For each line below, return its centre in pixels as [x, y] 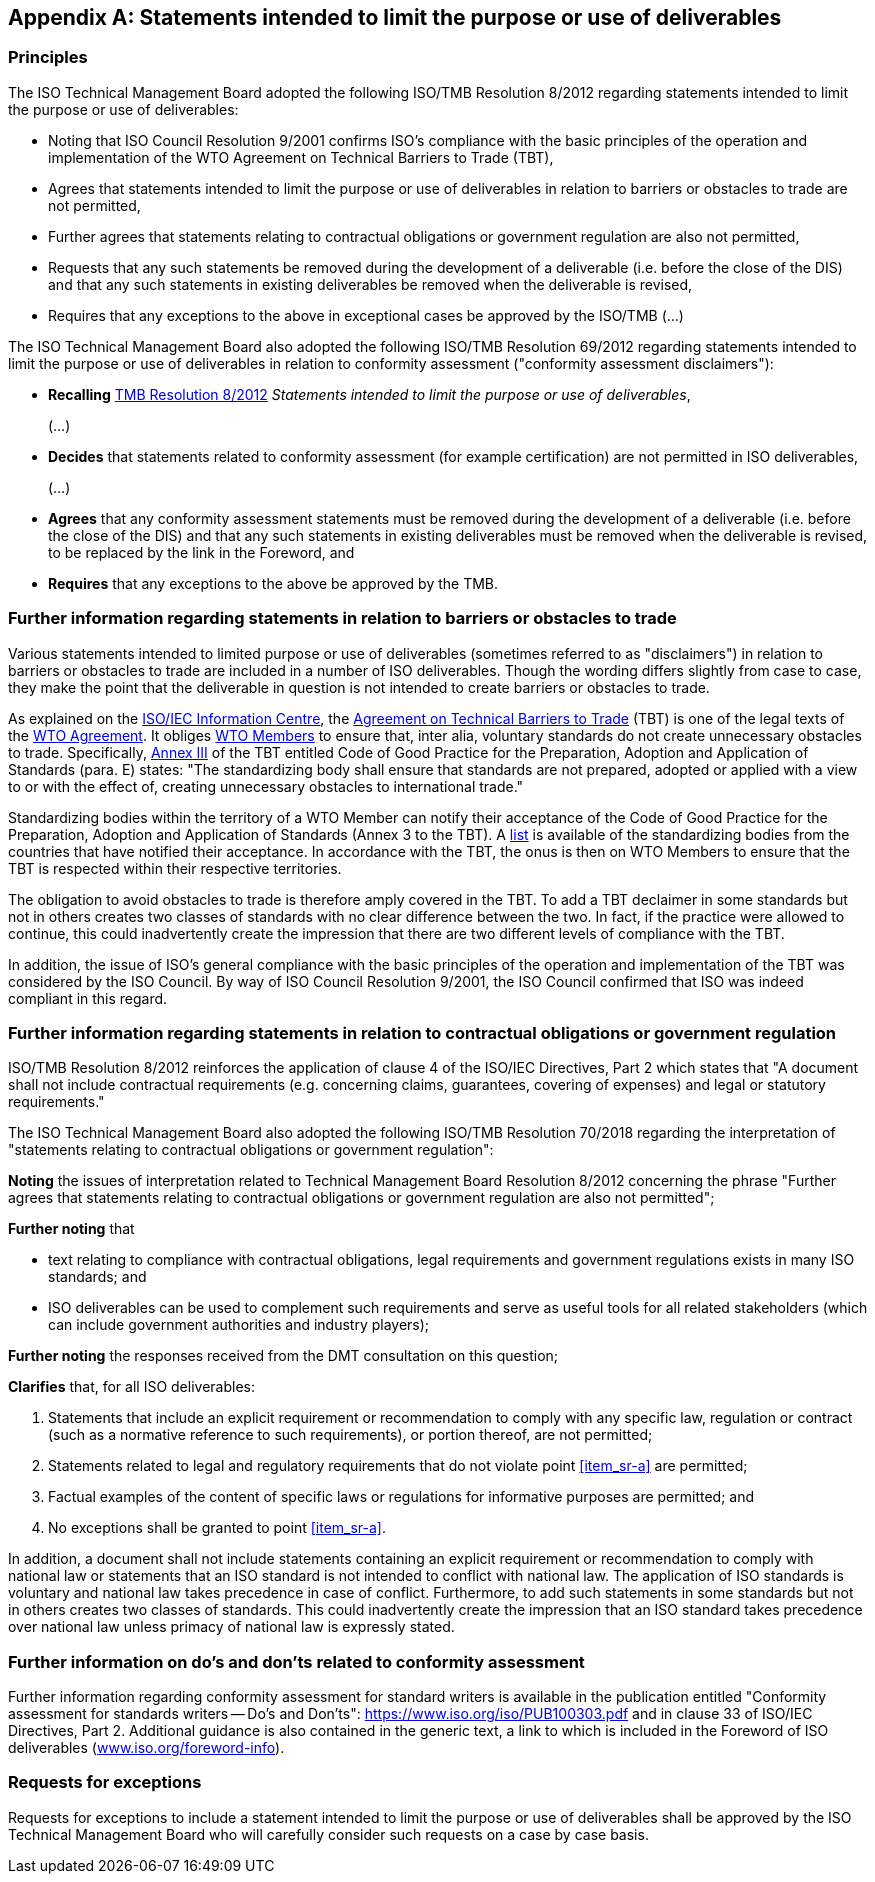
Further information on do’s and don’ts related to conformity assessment [296, 1661]
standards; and [97, 1277]
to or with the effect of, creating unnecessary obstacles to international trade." [266, 786]
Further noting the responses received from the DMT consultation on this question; [283, 1356]
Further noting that [71, 1229]
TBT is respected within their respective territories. [175, 868]
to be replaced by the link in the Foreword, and [201, 552]
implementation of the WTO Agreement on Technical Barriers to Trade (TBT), [301, 157]
